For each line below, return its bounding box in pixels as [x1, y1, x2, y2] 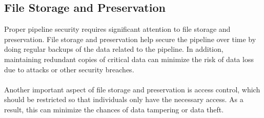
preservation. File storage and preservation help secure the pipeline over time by [4, 33, 256, 44]
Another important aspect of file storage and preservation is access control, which [4, 84, 260, 94]
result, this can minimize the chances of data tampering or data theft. [4, 104, 224, 114]
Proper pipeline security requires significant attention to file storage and [4, 24, 231, 34]
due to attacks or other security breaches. [4, 64, 134, 74]
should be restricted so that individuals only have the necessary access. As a [4, 94, 243, 105]
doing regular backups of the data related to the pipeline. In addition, [4, 44, 224, 54]
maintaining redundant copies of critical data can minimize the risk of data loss [4, 53, 254, 64]
